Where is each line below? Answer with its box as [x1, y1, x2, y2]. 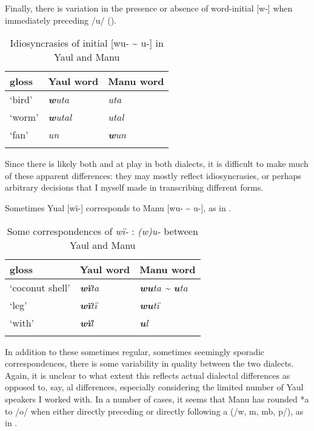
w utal [48, 110, 72, 124]
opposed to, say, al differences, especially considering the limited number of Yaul [5, 381, 304, 393]
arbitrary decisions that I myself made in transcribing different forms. [5, 181, 264, 194]
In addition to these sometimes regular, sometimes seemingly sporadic [5, 345, 264, 358]
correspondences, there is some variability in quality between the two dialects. [5, 357, 294, 370]
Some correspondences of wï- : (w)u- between [7, 223, 198, 238]
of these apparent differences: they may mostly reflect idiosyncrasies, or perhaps [5, 169, 301, 182]
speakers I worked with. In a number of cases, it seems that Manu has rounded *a [5, 392, 309, 405]
